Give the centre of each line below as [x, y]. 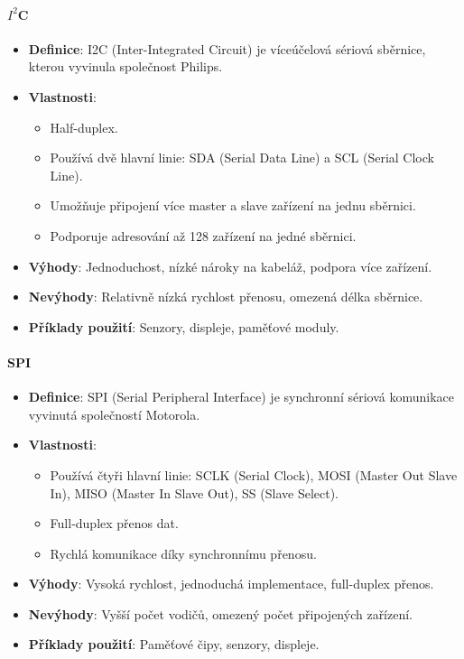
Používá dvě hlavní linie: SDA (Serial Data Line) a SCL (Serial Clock [242, 158]
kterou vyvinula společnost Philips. [125, 66]
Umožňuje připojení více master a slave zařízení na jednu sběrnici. [233, 205]
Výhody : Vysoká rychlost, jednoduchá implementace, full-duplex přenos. [231, 584]
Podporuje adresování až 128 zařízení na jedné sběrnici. [203, 235]
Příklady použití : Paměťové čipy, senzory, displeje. [174, 644]
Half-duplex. [84, 127]
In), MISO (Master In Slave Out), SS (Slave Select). [195, 492]
